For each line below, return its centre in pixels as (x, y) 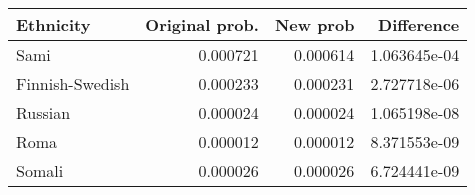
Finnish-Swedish (73, 83)
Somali (40, 170)
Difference (419, 24)
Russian (43, 112)
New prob (314, 24)
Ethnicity (53, 24)
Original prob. (202, 24)
